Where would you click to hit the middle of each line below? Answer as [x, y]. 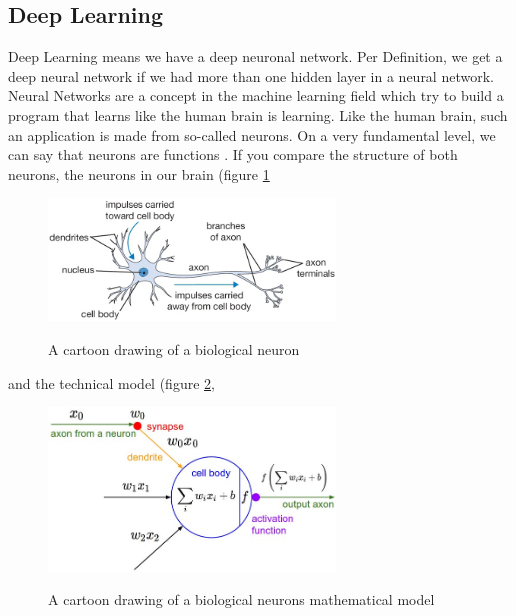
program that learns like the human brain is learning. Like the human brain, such [258, 114]
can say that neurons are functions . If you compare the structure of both [233, 154]
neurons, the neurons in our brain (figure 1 [139, 173]
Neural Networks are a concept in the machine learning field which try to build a [256, 95]
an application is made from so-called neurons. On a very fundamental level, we [252, 134]
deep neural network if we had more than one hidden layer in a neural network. [251, 75]
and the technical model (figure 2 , [111, 382]
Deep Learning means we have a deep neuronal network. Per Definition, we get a [255, 56]
